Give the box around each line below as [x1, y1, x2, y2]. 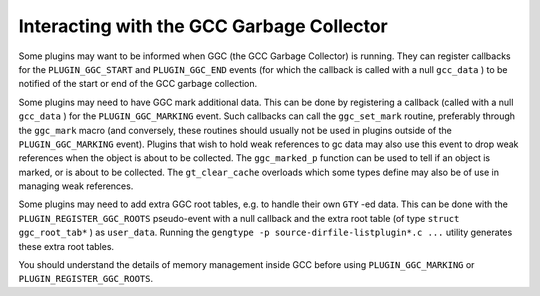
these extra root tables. [18, 240, 115, 252]
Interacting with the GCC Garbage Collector [18, 15, 389, 37]
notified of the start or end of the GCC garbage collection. [18, 78, 258, 90]
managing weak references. [18, 180, 134, 192]
